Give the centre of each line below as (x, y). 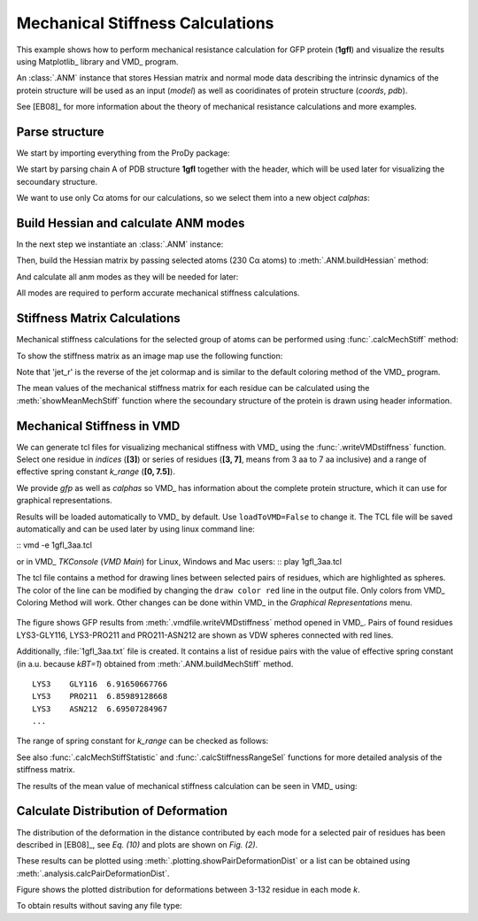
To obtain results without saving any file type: (99, 906)
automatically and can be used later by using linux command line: (136, 529)
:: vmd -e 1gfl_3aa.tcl (54, 545)
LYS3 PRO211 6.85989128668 (100, 696)
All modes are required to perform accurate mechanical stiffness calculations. (158, 293)
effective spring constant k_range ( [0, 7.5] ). (96, 472)
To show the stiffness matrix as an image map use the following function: (150, 356)
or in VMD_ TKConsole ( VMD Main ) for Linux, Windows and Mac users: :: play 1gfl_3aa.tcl (179, 561)
